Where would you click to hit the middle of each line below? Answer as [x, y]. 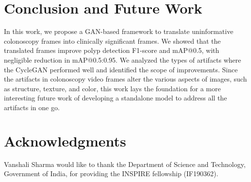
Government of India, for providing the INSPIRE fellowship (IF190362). [111, 174]
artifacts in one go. [32, 107]
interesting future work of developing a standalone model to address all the [116, 98]
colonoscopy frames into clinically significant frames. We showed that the [112, 41]
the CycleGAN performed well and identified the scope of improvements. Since [121, 69]
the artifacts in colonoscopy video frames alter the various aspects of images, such [125, 79]
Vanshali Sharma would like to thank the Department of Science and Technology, [125, 164]
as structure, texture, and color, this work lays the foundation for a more [112, 88]
